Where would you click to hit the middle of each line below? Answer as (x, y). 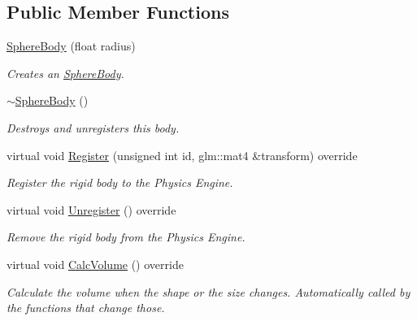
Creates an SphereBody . (65, 73)
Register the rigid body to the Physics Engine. (120, 182)
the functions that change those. (86, 308)
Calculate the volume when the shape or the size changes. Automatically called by (208, 291)
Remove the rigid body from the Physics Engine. (126, 237)
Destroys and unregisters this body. (93, 127)
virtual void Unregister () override (91, 209)
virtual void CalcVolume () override (95, 264)
